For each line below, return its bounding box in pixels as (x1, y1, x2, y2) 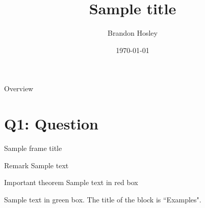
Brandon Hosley (108, 28, 158, 38)
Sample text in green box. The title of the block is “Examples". (4, 194, 201, 204)
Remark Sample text (4, 160, 69, 170)
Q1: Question (4, 113, 98, 134)
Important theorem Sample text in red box (4, 177, 138, 188)
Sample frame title (4, 143, 62, 153)
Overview (4, 83, 34, 94)
